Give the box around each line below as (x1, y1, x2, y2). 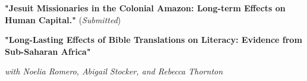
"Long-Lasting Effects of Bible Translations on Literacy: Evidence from (5, 33, 302, 46)
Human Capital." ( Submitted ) (5, 13, 121, 26)
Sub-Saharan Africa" (5, 45, 91, 57)
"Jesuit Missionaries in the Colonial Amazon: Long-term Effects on (5, 2, 286, 14)
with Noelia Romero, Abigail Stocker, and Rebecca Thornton (5, 65, 223, 77)
